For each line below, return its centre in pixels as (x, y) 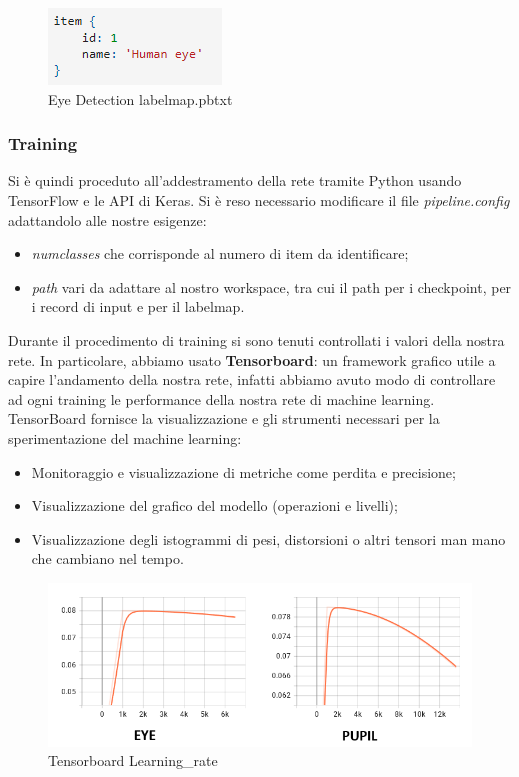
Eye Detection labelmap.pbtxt (140, 98)
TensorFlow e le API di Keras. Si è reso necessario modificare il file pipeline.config (259, 200)
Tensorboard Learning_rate (133, 760)
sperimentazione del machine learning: (125, 437)
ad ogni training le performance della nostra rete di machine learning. (221, 398)
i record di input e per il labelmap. (138, 306)
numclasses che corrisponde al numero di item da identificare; (220, 253)
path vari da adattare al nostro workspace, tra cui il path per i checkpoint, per (271, 286)
